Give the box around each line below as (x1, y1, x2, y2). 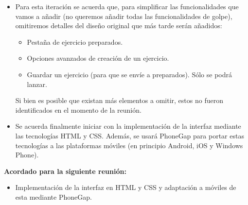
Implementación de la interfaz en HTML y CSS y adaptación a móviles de (15, 182, 236, 192)
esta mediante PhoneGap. (15, 191, 92, 202)
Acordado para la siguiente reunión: (4, 166, 126, 176)
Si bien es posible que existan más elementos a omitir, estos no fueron (15, 95, 223, 105)
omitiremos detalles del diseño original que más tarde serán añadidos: (15, 20, 222, 31)
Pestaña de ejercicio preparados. (27, 36, 123, 47)
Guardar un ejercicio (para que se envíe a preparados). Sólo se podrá (27, 69, 232, 79)
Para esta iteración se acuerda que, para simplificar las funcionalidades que (15, 1, 239, 11)
